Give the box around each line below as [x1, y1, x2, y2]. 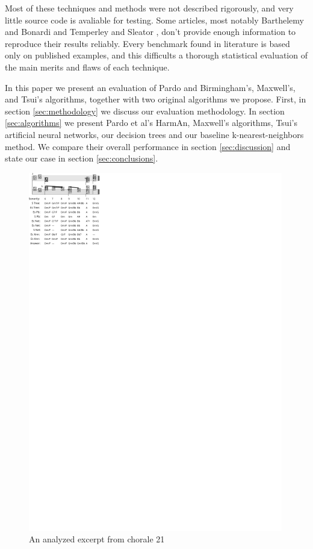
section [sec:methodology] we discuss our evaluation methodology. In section [5, 104, 285, 117]
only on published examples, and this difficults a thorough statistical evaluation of [5, 49, 308, 61]
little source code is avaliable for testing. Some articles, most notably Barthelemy [5, 13, 304, 26]
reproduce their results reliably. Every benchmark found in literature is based [5, 37, 290, 49]
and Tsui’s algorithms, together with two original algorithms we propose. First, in [5, 93, 306, 105]
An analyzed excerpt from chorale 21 [29, 533, 165, 545]
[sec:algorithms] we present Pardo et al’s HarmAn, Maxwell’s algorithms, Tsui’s [5, 116, 297, 129]
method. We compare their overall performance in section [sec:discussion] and [5, 140, 291, 152]
